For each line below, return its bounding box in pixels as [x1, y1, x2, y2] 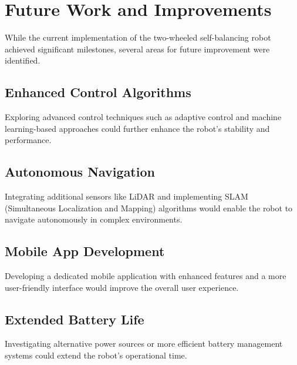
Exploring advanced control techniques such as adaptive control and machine [5, 111, 282, 123]
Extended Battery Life [5, 310, 144, 328]
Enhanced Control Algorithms [5, 83, 191, 101]
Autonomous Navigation [5, 162, 155, 181]
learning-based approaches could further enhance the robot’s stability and [5, 122, 270, 134]
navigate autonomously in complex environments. [5, 213, 183, 225]
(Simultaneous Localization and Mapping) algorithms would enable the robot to [5, 201, 293, 214]
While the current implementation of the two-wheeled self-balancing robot [5, 31, 271, 44]
